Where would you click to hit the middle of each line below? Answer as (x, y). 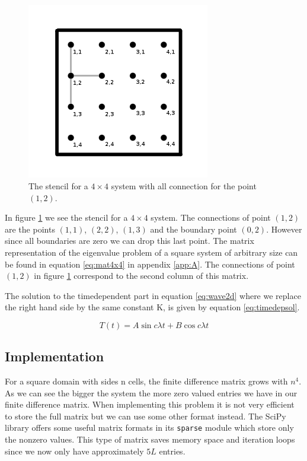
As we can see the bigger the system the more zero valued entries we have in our (151, 392)
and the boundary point (194, 229)
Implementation (55, 356)
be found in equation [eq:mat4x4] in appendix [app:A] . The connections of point (150, 264)
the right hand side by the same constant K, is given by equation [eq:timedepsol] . (152, 307)
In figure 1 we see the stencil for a (66, 217)
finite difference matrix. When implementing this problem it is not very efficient (150, 404)
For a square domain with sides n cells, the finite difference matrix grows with (146, 381)
